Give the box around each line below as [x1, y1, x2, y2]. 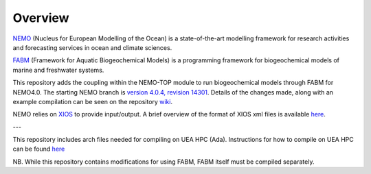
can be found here [12, 145, 65, 153]
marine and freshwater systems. [12, 66, 104, 74]
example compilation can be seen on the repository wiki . [12, 97, 173, 105]
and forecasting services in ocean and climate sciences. [12, 43, 172, 51]
